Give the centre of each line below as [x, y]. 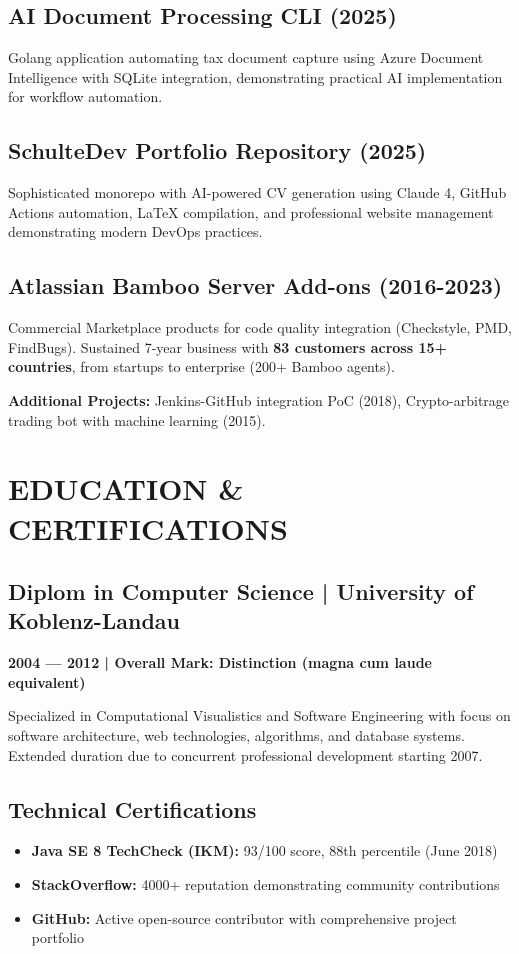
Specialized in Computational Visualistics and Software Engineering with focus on [259, 715]
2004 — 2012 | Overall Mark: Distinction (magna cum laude [220, 662]
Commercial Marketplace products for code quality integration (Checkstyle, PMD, [260, 327]
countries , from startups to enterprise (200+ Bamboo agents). [201, 366]
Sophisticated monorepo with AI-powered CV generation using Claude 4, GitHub [257, 192]
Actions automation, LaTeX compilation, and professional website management [251, 211]
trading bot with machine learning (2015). [137, 419]
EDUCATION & [126, 488]
